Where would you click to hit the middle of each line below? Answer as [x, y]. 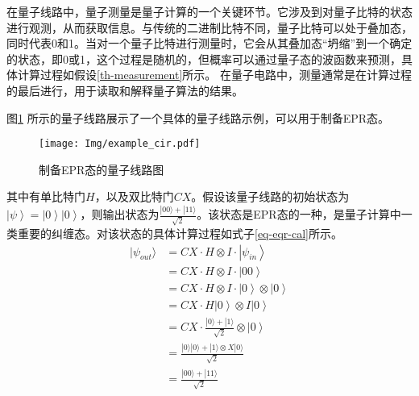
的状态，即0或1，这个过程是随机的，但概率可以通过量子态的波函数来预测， [204, 58]
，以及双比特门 [134, 196]
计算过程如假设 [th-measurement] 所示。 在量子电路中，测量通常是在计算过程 [214, 75]
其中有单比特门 [46, 196]
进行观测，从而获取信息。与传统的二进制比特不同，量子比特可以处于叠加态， [209, 27]
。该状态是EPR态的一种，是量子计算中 [299, 214]
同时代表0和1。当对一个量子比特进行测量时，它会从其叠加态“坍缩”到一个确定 [209, 43]
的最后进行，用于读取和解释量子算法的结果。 [125, 90]
